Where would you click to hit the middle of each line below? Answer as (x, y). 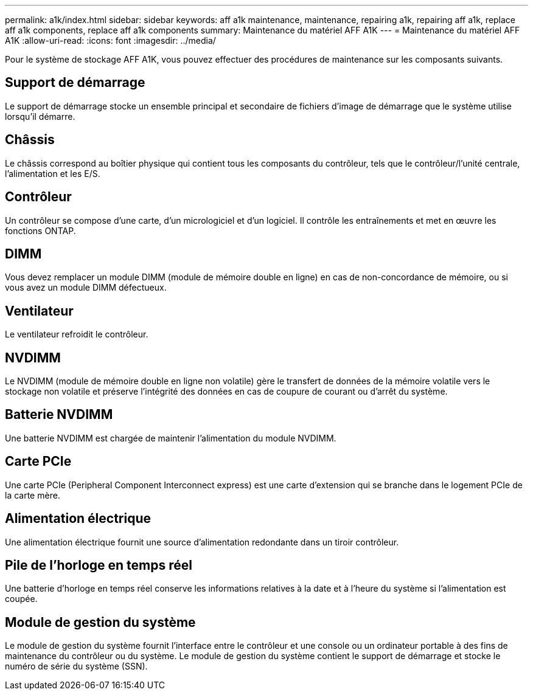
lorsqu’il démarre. (40, 116)
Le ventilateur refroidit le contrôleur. (77, 334)
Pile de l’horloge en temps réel (99, 565)
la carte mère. (33, 495)
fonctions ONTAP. (40, 230)
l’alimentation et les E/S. (53, 173)
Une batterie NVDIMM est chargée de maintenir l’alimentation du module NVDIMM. (171, 438)
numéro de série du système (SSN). (76, 666)
